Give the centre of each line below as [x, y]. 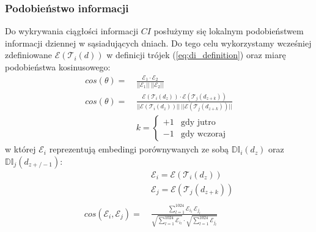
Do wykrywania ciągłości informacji [72, 31]
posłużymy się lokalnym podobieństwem [229, 31]
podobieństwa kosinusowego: [58, 67]
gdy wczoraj [203, 134]
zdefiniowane [28, 55]
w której [20, 149]
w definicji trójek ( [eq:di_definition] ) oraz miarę [196, 55]
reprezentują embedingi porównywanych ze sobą [139, 149]
